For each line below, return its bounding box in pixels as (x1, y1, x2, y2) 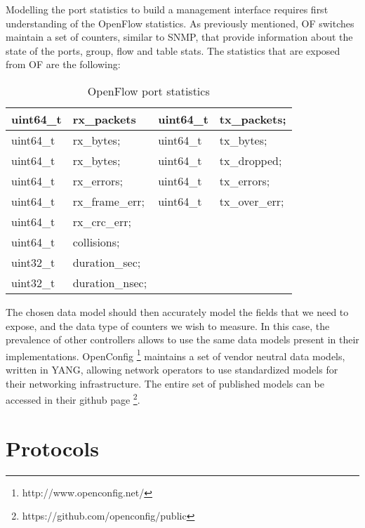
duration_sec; (72, 253, 141, 270)
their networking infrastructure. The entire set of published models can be (6, 376, 325, 390)
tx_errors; (219, 172, 270, 189)
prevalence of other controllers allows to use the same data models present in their (6, 332, 359, 347)
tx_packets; (219, 110, 286, 127)
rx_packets (72, 110, 136, 127)
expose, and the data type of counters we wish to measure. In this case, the (6, 318, 330, 333)
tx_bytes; (219, 131, 267, 148)
